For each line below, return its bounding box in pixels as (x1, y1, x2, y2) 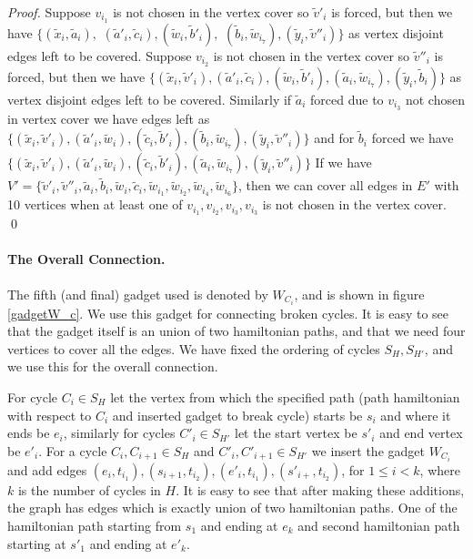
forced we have (371, 128, 454, 147)
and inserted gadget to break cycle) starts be (112, 405, 363, 424)
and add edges (7, 460, 87, 479)
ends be (7, 423, 50, 442)
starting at (7, 534, 66, 553)
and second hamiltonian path (297, 516, 460, 535)
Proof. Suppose (7, 3, 91, 21)
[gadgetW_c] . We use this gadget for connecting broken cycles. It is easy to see (7, 303, 449, 322)
